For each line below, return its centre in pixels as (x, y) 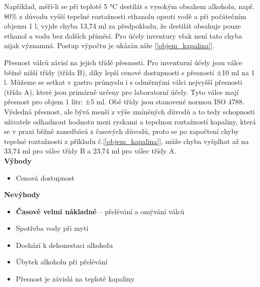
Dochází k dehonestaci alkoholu (64, 245)
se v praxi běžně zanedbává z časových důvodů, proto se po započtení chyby (121, 131)
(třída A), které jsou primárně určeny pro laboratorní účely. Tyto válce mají (121, 92)
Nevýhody (22, 194)
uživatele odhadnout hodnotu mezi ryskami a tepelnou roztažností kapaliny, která (130, 121)
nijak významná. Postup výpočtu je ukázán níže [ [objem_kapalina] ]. (109, 45)
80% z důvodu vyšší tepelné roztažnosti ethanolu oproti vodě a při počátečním (125, 16)
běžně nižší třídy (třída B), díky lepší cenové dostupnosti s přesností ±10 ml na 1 (129, 72)
